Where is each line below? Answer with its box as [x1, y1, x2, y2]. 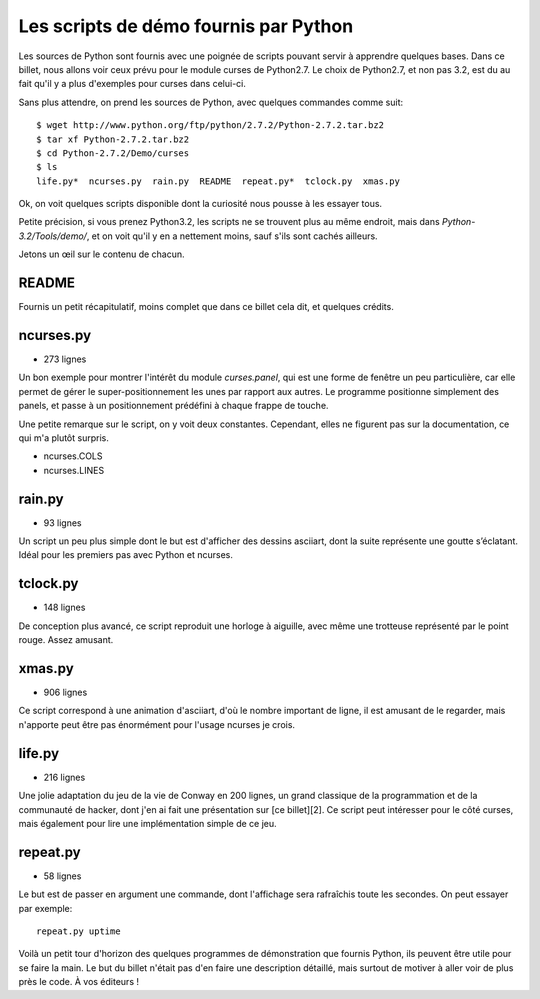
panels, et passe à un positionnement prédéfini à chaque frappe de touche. [18, 400, 329, 412]
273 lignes [43, 353, 87, 365]
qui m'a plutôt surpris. [18, 432, 109, 444]
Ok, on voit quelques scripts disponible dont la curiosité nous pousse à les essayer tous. [18, 198, 383, 210]
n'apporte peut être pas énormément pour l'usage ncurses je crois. [18, 718, 295, 730]
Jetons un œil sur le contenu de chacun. [18, 248, 185, 260]
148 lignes [43, 601, 86, 614]
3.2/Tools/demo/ [18, 230, 87, 242]
